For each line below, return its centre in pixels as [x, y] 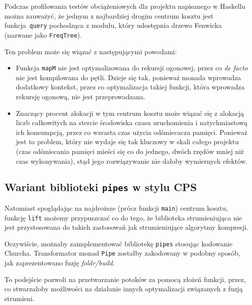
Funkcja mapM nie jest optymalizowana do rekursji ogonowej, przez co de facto [132, 68]
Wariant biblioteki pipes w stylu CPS [101, 187]
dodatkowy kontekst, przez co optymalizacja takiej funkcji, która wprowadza [130, 87]
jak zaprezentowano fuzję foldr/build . [60, 263]
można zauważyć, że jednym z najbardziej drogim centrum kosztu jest [109, 15]
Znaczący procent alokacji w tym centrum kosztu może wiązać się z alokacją [130, 113]
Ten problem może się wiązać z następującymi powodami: [91, 51]
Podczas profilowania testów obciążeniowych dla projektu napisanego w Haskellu [125, 6]
